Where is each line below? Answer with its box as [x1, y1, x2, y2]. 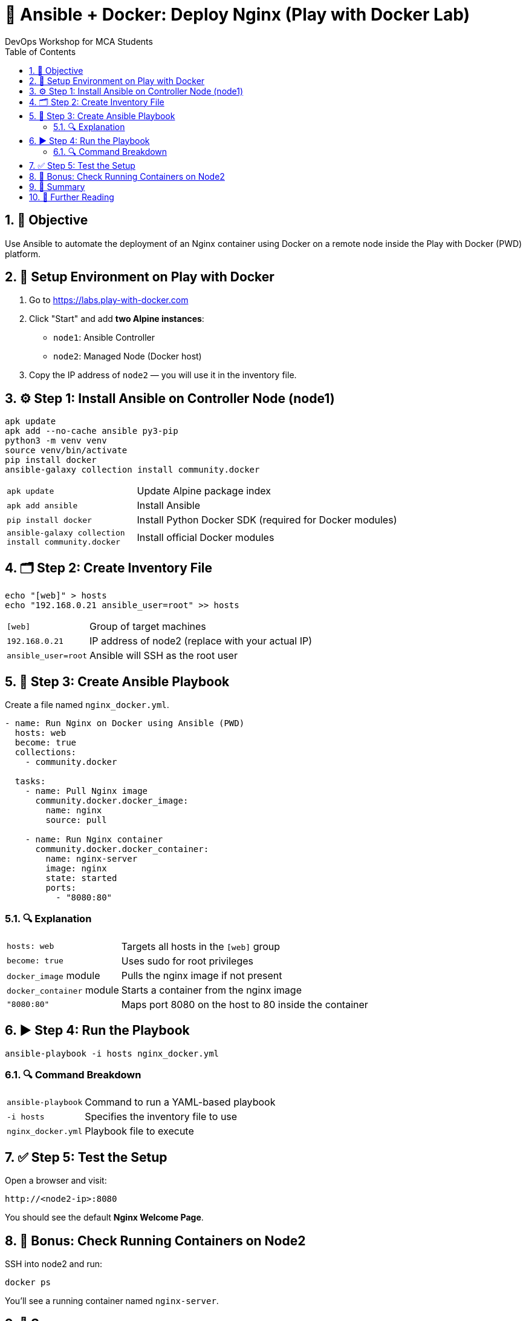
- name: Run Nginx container [25, 834, 163, 844]
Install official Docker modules [137, 531, 274, 544]
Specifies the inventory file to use [85, 1110, 238, 1123]
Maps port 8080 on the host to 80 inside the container [121, 998, 368, 1011]
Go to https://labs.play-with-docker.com [29, 295, 189, 306]
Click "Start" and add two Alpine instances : [29, 313, 204, 324]
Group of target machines [89, 620, 206, 633]
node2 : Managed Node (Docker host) [53, 351, 202, 362]
